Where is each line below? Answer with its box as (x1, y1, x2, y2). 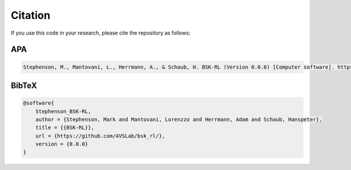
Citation (11, 9, 51, 22)
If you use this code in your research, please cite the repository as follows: (11, 29, 191, 36)
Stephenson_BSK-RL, (35, 108, 92, 114)
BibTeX (11, 80, 37, 90)
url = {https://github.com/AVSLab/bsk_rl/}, (35, 132, 166, 139)
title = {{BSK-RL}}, (35, 124, 95, 131)
